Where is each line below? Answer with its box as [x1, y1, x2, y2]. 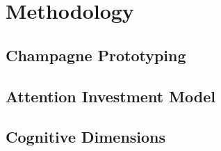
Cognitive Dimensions [6, 126, 166, 148]
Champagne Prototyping [6, 44, 186, 65]
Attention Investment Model [6, 85, 215, 106]
